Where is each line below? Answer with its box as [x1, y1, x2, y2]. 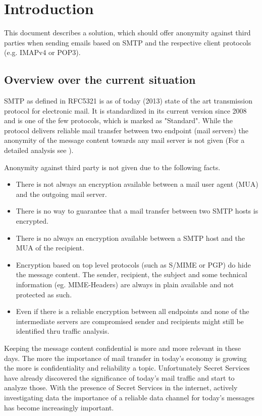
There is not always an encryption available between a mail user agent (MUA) [16, 179, 258, 189]
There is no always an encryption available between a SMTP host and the [16, 232, 245, 243]
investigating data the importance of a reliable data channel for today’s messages [4, 392, 254, 402]
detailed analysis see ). [4, 145, 74, 155]
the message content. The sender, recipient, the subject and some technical [16, 269, 247, 280]
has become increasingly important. [4, 402, 114, 412]
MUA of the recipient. [16, 242, 84, 253]
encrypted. [16, 216, 49, 226]
